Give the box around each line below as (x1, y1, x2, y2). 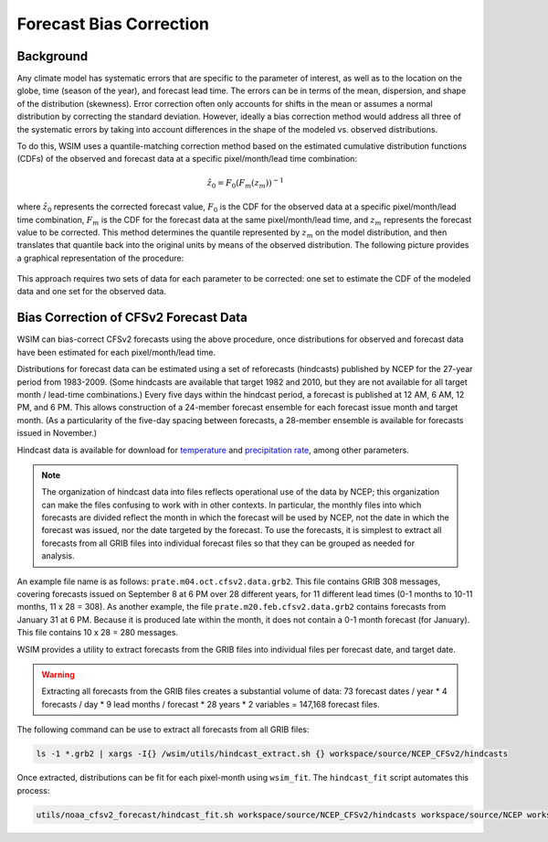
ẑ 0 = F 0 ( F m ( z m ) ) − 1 (206, 176, 285, 190)
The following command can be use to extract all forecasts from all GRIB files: (16, 724, 310, 735)
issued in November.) (16, 428, 98, 439)
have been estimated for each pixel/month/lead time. (16, 346, 216, 357)
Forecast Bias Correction (16, 14, 210, 34)
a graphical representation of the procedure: (16, 252, 184, 263)
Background (16, 48, 89, 64)
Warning (41, 668, 75, 680)
